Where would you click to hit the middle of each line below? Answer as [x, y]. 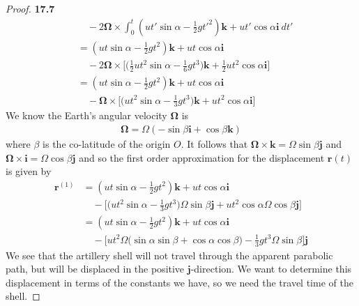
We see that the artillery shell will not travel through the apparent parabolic [169, 255]
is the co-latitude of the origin [107, 144]
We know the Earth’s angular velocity [86, 115]
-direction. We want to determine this [271, 269]
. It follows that [214, 144]
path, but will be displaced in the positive [95, 269]
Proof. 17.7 [30, 8]
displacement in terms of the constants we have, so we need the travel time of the [179, 282]
